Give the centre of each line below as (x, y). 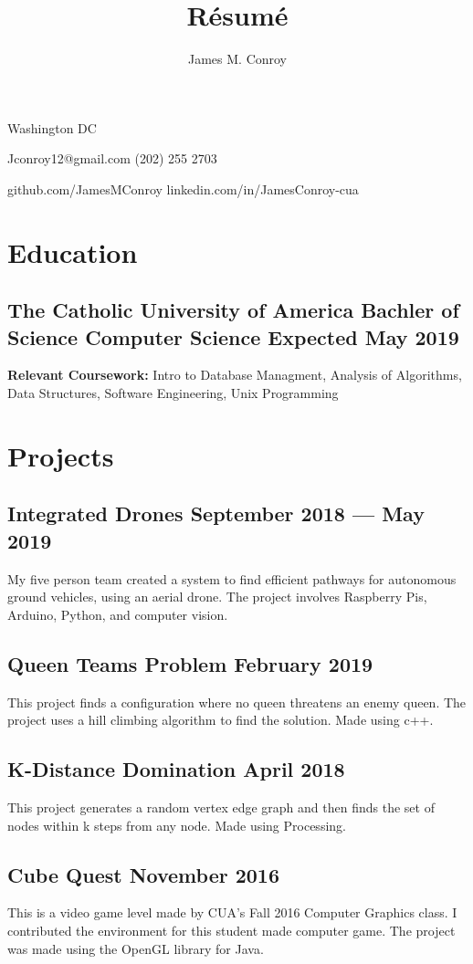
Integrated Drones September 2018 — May (216, 513)
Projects (61, 455)
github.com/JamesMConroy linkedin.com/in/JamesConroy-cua (183, 189)
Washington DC (52, 127)
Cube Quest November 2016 (144, 874)
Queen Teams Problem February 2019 (190, 663)
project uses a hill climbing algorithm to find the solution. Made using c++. (221, 720)
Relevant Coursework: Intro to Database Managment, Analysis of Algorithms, (235, 375)
